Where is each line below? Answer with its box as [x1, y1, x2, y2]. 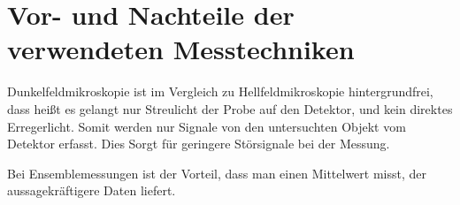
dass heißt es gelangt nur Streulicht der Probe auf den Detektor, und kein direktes [7, 99, 453, 118]
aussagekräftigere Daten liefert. [7, 181, 176, 200]
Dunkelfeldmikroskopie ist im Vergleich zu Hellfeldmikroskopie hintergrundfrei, [7, 82, 433, 101]
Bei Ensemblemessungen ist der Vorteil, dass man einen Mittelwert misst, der [7, 163, 426, 182]
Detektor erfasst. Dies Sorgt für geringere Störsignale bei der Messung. [7, 134, 390, 153]
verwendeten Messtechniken [7, 31, 355, 67]
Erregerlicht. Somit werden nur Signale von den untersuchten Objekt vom [7, 117, 406, 135]
